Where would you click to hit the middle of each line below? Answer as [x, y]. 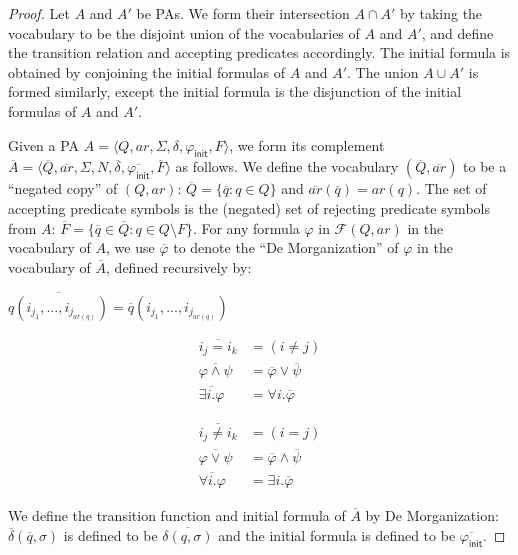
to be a [485, 166]
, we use [130, 247]
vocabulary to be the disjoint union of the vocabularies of [184, 32]
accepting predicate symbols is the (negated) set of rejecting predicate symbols [249, 207]
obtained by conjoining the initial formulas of [147, 71]
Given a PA [44, 144]
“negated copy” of [63, 188]
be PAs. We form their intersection [243, 13]
